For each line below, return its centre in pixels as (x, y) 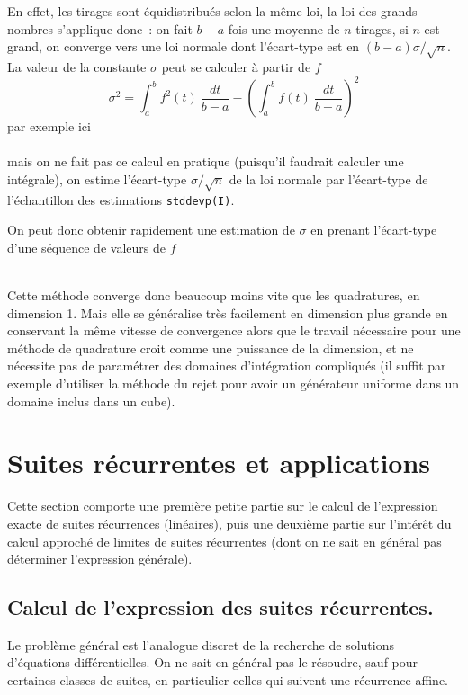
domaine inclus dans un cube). (91, 401)
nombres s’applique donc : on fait (100, 28)
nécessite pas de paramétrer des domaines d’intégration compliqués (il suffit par (227, 365)
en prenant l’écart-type (374, 230)
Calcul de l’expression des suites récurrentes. (220, 607)
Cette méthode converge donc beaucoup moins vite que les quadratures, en (214, 295)
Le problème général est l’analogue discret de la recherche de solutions (201, 644)
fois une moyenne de (284, 28)
